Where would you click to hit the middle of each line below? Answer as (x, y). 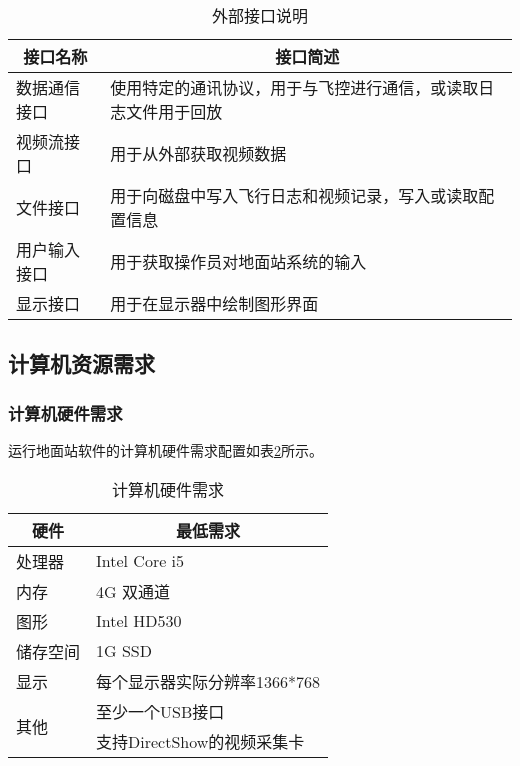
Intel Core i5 (140, 561)
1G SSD (124, 651)
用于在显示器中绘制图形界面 (214, 303)
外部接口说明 (259, 15)
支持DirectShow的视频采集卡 (200, 741)
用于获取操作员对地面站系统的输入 (238, 261)
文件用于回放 (174, 111)
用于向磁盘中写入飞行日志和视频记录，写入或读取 (294, 195)
